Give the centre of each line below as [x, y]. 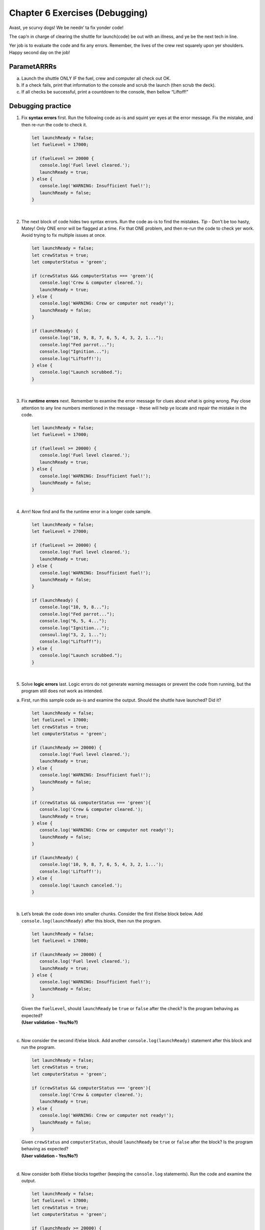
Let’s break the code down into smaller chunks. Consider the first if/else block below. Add [112, 914]
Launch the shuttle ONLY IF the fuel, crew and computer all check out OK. [96, 78]
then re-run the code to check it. [54, 124]
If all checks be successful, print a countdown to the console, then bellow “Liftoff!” [105, 92]
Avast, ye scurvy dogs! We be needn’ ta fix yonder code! [66, 28]
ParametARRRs [33, 66]
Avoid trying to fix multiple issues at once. [64, 235]
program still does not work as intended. [62, 691]
